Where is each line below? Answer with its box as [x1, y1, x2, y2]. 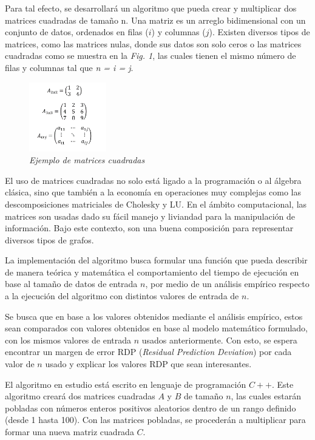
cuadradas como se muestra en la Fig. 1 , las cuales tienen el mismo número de [5, 49, 296, 62]
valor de [5, 357, 35, 370]
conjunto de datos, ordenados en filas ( [5, 25, 149, 38]
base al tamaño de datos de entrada [5, 277, 138, 290]
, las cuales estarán [231, 390, 301, 402]
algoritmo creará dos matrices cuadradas [5, 390, 155, 402]
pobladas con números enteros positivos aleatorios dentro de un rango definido [5, 401, 296, 414]
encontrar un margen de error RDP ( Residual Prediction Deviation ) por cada [5, 345, 292, 358]
